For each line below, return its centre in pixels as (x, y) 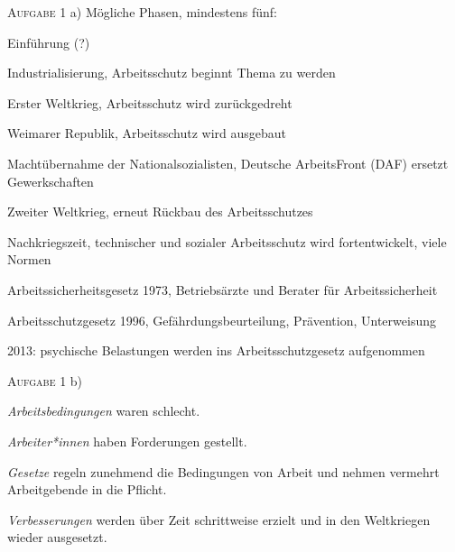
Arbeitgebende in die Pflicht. (87, 489)
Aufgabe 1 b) (45, 380)
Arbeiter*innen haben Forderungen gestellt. (127, 441)
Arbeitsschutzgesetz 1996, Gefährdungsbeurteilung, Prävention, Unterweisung (222, 320)
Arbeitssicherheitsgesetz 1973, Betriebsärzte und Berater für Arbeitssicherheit (223, 289)
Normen (29, 259)
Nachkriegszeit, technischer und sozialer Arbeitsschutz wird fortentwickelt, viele (227, 241)
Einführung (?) (49, 42)
